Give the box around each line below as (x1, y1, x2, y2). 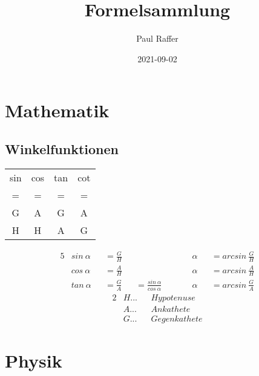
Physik (5, 348, 62, 373)
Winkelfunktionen (5, 139, 119, 158)
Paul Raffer (136, 32, 179, 45)
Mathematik (5, 98, 110, 123)
